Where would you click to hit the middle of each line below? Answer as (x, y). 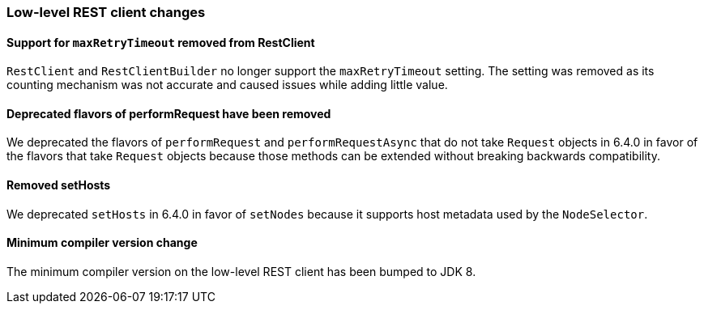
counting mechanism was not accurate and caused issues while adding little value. (227, 85)
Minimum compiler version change (102, 243)
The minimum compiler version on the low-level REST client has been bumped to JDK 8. (241, 271)
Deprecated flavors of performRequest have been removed (169, 113)
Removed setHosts (59, 185)
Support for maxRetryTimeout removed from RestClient (161, 42)
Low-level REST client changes (106, 12)
